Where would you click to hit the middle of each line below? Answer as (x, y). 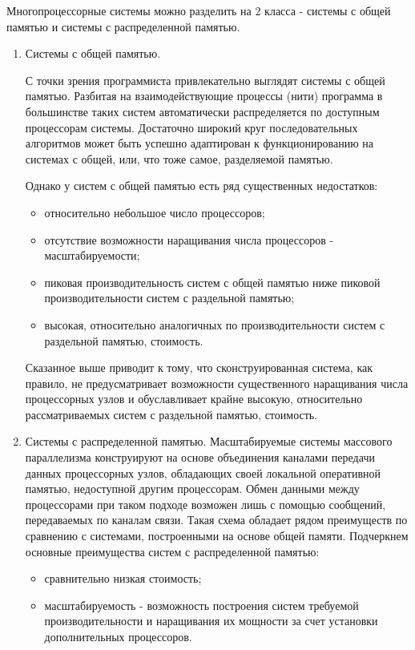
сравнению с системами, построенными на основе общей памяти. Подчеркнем (217, 536)
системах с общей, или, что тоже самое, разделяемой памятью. (179, 158)
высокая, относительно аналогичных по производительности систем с (215, 324)
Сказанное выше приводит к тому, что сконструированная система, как (199, 367)
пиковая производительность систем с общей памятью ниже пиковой (212, 282)
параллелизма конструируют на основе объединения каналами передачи (200, 457)
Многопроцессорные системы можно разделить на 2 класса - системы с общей (199, 10)
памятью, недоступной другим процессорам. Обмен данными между (192, 489)
